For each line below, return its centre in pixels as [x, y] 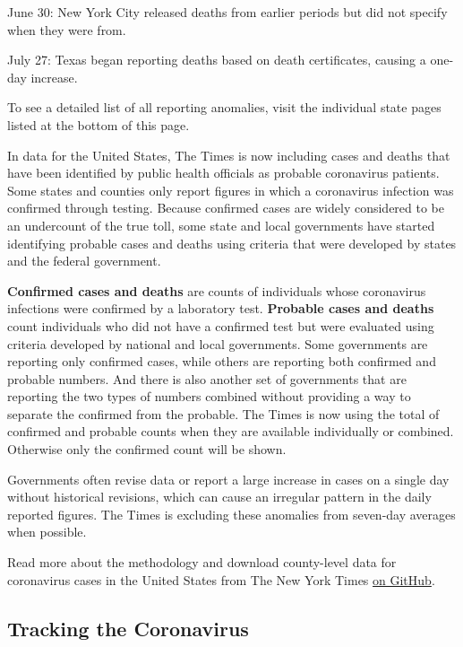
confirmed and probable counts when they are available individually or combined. [231, 431]
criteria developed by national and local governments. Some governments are [218, 343]
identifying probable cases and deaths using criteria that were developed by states [232, 243]
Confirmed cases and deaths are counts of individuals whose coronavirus [217, 290]
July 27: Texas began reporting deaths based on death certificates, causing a [217, 60]
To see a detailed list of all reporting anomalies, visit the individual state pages [224, 107]
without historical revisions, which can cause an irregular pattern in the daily [219, 497]
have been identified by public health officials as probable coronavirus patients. [223, 173]
